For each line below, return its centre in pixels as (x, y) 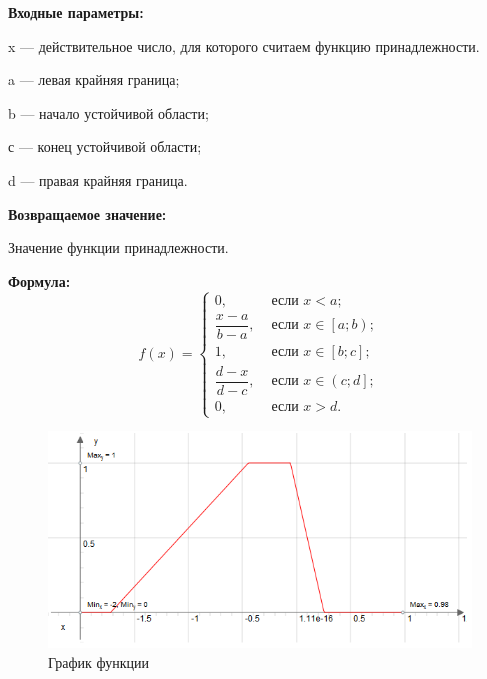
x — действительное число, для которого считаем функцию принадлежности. (244, 45)
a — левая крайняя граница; (94, 79)
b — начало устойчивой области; (108, 112)
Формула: (39, 280)
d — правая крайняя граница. (98, 179)
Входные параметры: (76, 12)
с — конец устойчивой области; (105, 146)
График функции (98, 661)
